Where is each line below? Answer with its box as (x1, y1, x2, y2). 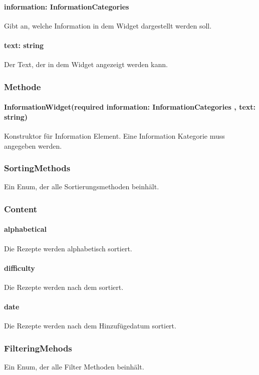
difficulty (4, 262, 35, 273)
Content (4, 202, 38, 215)
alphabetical (4, 224, 47, 234)
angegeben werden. (4, 140, 62, 151)
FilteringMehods (4, 341, 72, 354)
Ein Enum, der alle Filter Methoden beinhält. (4, 361, 144, 372)
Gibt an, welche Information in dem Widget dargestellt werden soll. (4, 20, 212, 31)
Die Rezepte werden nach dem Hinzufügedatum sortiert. (4, 320, 176, 331)
